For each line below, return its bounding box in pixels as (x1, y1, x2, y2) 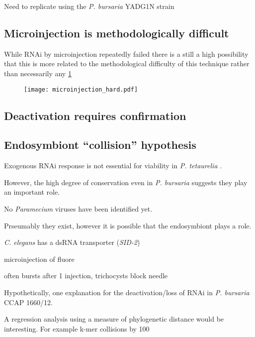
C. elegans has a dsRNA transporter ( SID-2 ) (4, 237, 140, 247)
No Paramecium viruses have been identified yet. (4, 204, 153, 214)
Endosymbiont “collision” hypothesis (4, 137, 196, 152)
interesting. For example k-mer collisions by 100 (4, 323, 150, 334)
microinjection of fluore (4, 253, 75, 264)
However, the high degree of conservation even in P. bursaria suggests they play (4, 177, 248, 187)
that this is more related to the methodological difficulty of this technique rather (4, 58, 250, 69)
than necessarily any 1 (4, 68, 72, 78)
